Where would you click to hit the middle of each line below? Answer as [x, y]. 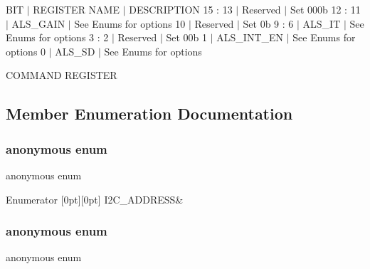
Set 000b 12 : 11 [325, 9]
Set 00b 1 [187, 37]
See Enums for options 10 [130, 23]
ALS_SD [75, 51]
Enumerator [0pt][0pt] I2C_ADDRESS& [95, 199]
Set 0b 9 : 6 [268, 23]
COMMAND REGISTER [62, 75]
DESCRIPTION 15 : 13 [181, 9]
